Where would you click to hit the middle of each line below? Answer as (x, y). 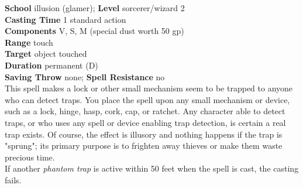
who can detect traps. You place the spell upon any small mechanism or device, (147, 99)
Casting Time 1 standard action (66, 19)
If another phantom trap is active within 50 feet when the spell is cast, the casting (152, 168)
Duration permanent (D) (51, 65)
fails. (13, 180)
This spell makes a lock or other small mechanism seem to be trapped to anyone (149, 88)
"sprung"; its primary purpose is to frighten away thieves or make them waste (144, 146)
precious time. (30, 157)
